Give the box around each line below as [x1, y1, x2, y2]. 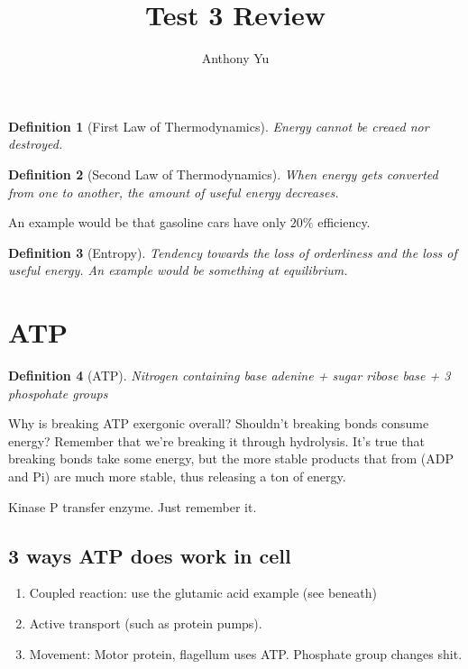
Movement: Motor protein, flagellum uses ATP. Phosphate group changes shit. [29, 644, 463, 663]
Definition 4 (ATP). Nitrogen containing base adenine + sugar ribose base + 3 [8, 366, 451, 384]
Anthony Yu [201, 49, 270, 68]
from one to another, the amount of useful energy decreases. [8, 182, 339, 201]
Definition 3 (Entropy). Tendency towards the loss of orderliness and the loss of [8, 243, 457, 261]
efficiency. [317, 213, 371, 232]
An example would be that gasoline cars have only [8, 213, 287, 232]
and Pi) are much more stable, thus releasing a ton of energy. [8, 466, 346, 485]
